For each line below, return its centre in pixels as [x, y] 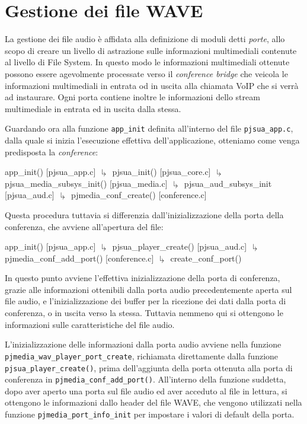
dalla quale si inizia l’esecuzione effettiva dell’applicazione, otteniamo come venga [152, 140]
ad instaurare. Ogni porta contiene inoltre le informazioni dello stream [132, 97]
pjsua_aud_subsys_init [228, 183]
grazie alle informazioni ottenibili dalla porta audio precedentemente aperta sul [148, 289]
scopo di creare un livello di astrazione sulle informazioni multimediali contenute [151, 50]
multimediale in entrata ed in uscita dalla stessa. [93, 108]
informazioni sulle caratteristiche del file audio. [90, 324]
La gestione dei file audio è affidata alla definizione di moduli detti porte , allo [145, 39]
